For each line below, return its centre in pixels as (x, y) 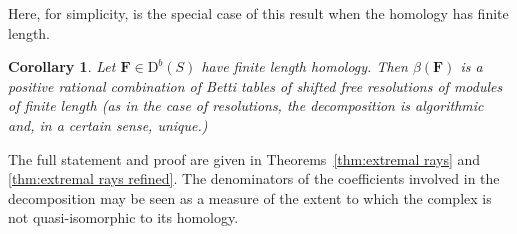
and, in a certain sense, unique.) (108, 124)
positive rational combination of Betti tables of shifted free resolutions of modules (255, 85)
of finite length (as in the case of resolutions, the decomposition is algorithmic (246, 105)
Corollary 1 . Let (62, 66)
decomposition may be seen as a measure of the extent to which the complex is (250, 197)
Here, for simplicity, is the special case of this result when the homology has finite (258, 13)
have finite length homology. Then (304, 66)
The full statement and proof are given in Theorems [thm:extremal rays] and (244, 158)
